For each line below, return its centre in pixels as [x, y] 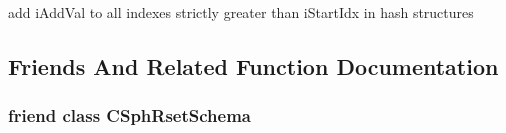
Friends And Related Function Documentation [253, 65]
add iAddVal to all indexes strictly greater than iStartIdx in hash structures [241, 12]
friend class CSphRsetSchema [129, 115]
